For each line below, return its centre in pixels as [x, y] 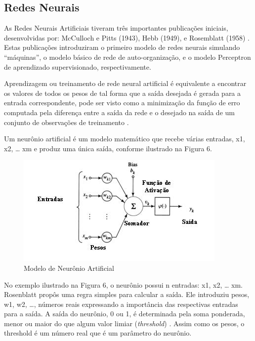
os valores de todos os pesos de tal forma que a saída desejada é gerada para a [123, 93]
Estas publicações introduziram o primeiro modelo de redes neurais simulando [122, 47]
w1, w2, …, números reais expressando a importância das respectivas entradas [121, 304]
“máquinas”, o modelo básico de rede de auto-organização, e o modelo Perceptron [127, 57]
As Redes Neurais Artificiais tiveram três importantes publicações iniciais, [116, 28]
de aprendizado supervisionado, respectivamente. [78, 66]
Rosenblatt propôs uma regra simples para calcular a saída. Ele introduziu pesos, [127, 294]
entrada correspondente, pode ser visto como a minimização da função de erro [122, 103]
